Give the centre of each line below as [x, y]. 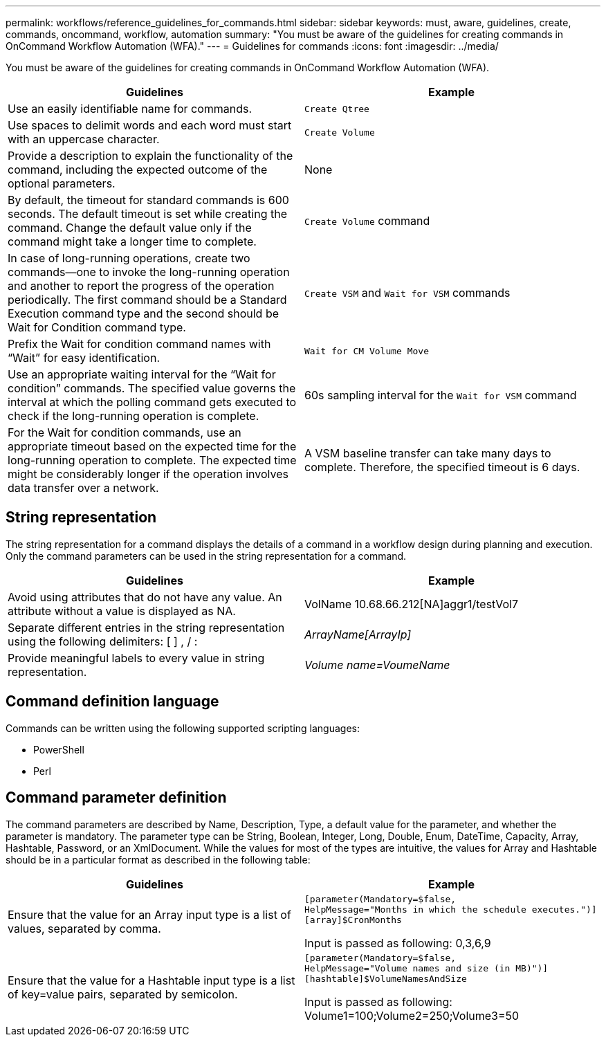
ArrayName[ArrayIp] [358, 634]
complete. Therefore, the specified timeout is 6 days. [442, 467]
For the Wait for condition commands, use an [125, 432]
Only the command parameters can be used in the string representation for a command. [206, 556]
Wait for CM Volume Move [367, 351]
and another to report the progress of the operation [141, 286]
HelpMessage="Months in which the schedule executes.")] [451, 909]
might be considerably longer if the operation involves [148, 474]
